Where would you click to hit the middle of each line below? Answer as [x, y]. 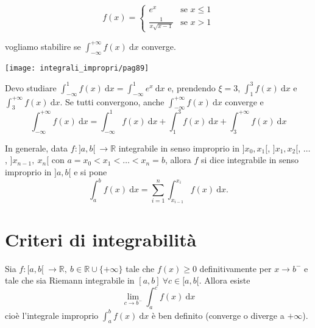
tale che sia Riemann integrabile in [70, 280]
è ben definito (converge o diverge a [218, 315]
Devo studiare [31, 87]
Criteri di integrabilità [101, 239]
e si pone [90, 171]
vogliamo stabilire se [43, 46]
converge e [244, 101]
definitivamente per [235, 268]
